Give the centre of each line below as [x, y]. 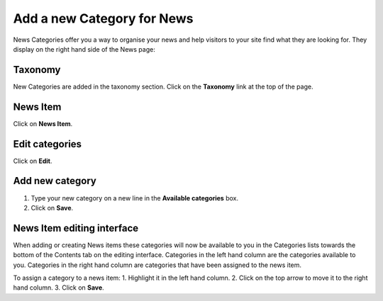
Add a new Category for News [103, 18]
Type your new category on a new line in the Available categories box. [135, 198]
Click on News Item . [43, 123]
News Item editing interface [76, 228]
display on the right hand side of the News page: [84, 49]
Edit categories [47, 144]
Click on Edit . [33, 161]
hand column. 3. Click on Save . [59, 288]
